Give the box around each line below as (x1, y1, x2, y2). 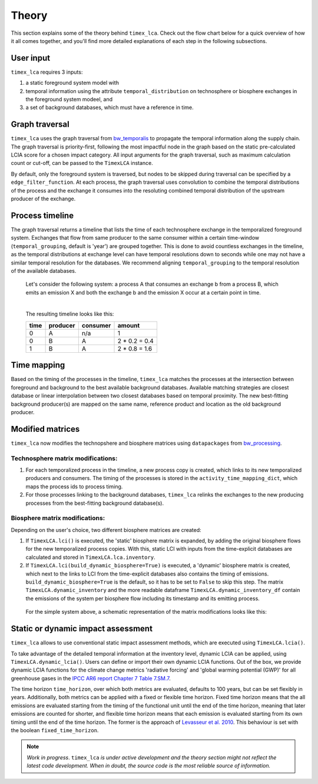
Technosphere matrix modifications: (11, 454, 118, 462)
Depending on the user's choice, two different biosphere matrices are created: (11, 526, 201, 533)
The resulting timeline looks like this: (25, 310, 114, 317)
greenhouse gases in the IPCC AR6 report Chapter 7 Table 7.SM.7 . (11, 674, 171, 682)
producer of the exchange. (11, 195, 76, 203)
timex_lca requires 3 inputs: (11, 68, 83, 75)
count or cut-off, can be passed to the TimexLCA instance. (11, 160, 153, 167)
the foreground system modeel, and (25, 96, 113, 103)
